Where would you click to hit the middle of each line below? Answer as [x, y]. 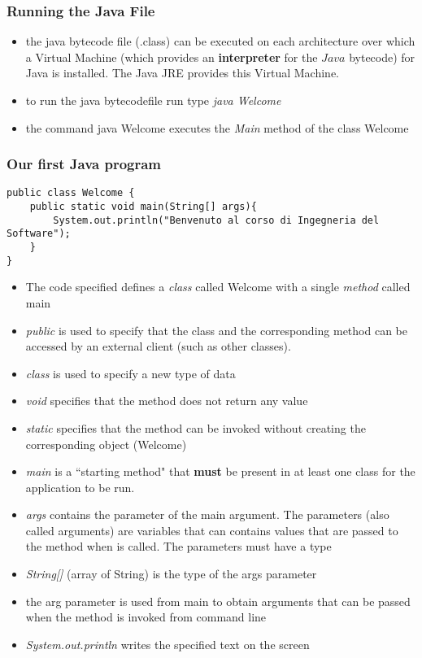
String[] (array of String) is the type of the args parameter [171, 574]
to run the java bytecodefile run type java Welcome [153, 100]
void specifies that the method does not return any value [167, 401]
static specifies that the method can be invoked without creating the [196, 427]
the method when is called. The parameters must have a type [178, 546]
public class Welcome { [71, 193]
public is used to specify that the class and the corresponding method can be [216, 330]
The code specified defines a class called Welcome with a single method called [218, 287]
